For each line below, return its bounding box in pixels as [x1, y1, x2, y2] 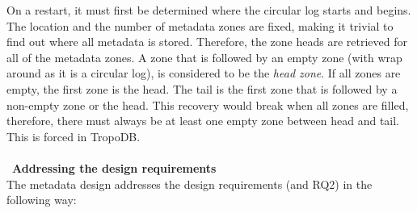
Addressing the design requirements [12, 159, 217, 176]
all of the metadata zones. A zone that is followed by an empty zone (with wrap [6, 48, 402, 65]
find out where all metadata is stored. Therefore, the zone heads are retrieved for [6, 33, 407, 50]
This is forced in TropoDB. [6, 127, 141, 144]
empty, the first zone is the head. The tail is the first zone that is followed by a [6, 80, 398, 97]
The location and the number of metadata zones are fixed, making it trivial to [6, 17, 394, 34]
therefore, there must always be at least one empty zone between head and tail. [6, 112, 400, 129]
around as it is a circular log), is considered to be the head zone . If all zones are [6, 65, 401, 81]
